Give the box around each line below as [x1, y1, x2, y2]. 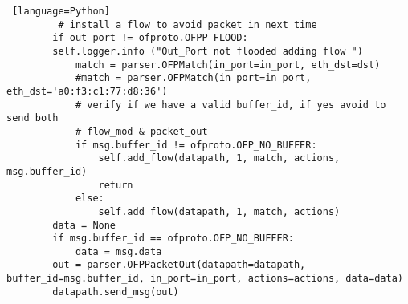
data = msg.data [75, 245, 162, 257]
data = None [52, 219, 116, 231]
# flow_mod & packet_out [75, 125, 208, 137]
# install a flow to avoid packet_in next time [58, 18, 317, 30]
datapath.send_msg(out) [52, 286, 179, 298]
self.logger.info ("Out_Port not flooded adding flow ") [52, 45, 363, 57]
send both [6, 112, 59, 124]
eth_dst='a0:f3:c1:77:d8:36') [6, 85, 168, 97]
